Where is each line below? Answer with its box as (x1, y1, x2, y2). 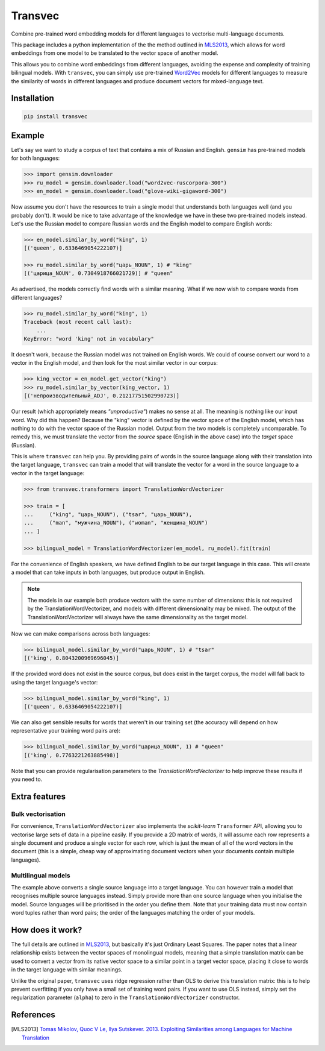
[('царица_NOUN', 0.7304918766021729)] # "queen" (23, 270, 173, 277)
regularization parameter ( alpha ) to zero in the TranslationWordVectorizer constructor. (11, 994, 240, 1001)
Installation (11, 93, 54, 104)
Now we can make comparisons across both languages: (11, 630, 150, 637)
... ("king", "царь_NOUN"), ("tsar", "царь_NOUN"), (23, 511, 193, 518)
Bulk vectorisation (11, 810, 66, 818)
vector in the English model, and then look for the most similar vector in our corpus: (11, 359, 218, 367)
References (11, 1010, 55, 1020)
